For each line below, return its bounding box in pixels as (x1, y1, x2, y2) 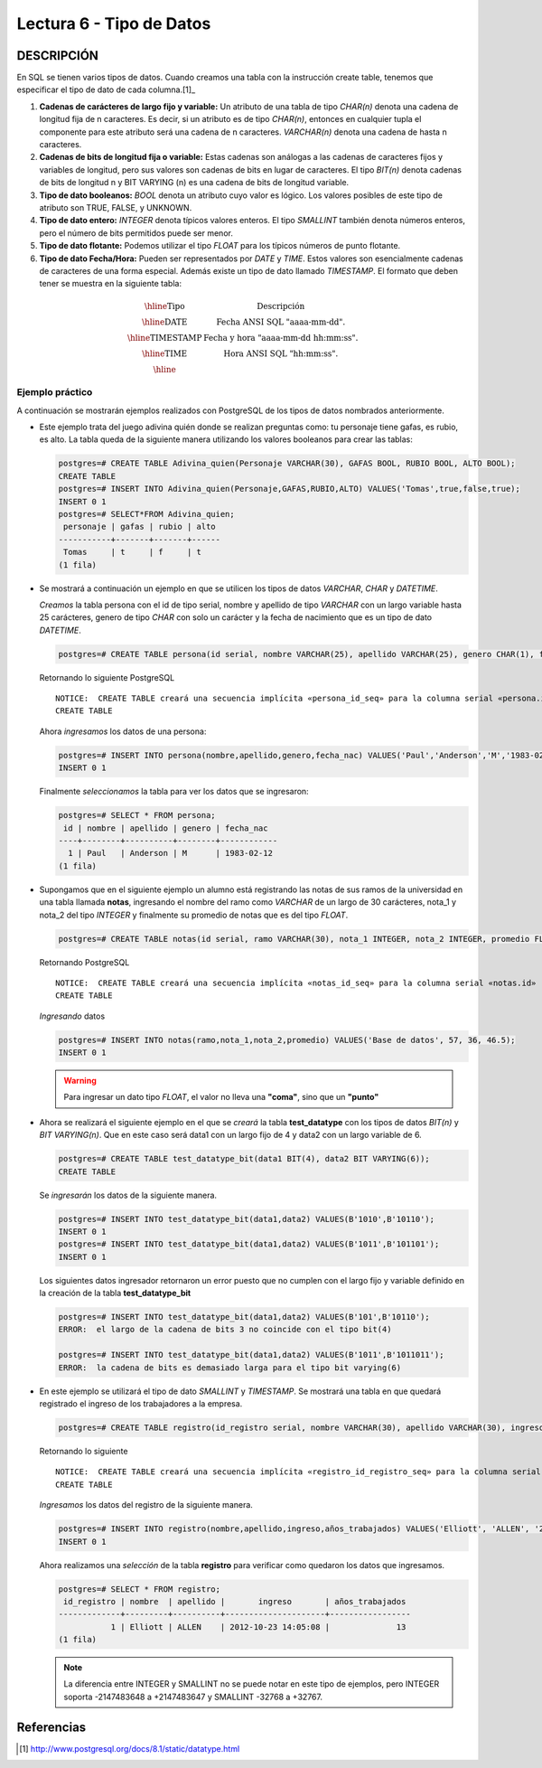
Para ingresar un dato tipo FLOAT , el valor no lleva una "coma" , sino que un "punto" (63, 1092, 379, 1103)
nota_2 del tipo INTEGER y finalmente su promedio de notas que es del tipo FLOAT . (39, 909, 349, 920)
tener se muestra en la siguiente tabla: (39, 278, 182, 289)
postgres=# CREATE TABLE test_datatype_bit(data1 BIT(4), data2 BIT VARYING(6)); (58, 1153, 431, 1164)
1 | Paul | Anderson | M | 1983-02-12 (68, 848, 273, 859)
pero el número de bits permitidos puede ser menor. (39, 227, 234, 239)
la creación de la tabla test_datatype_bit (39, 1288, 192, 1299)
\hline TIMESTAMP (126, 333, 202, 343)
